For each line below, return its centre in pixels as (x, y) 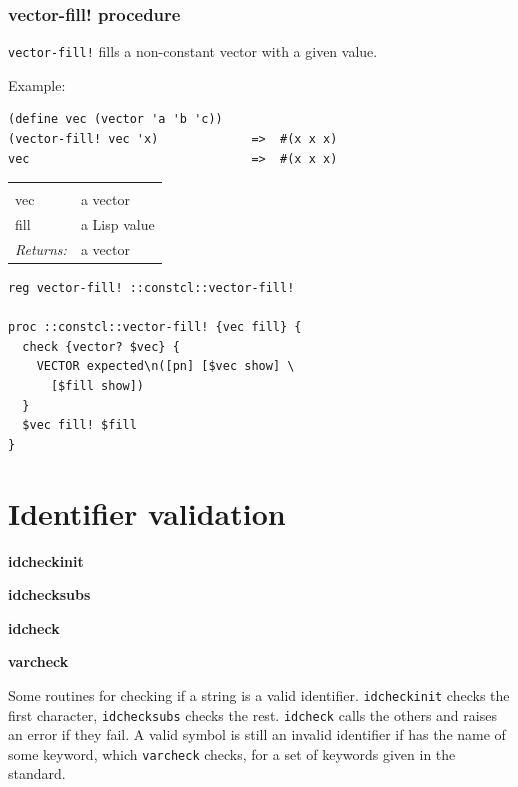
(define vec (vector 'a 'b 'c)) (115, 119)
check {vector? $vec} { (101, 346)
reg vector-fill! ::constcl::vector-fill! (151, 288)
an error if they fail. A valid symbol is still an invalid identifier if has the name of (257, 734)
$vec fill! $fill (79, 425)
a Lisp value (117, 224)
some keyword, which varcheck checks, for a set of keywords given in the (232, 753)
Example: (37, 84)
